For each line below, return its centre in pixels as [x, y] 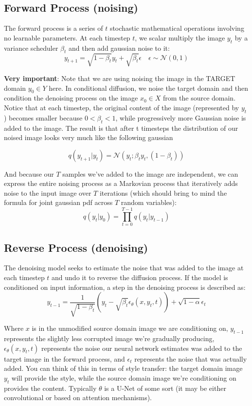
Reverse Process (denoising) [76, 247]
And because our [29, 173]
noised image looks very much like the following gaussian [89, 137]
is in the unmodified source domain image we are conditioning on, [130, 328]
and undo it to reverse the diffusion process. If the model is [140, 277]
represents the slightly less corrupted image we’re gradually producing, [109, 338]
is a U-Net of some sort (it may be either [165, 388]
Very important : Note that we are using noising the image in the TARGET [120, 78]
